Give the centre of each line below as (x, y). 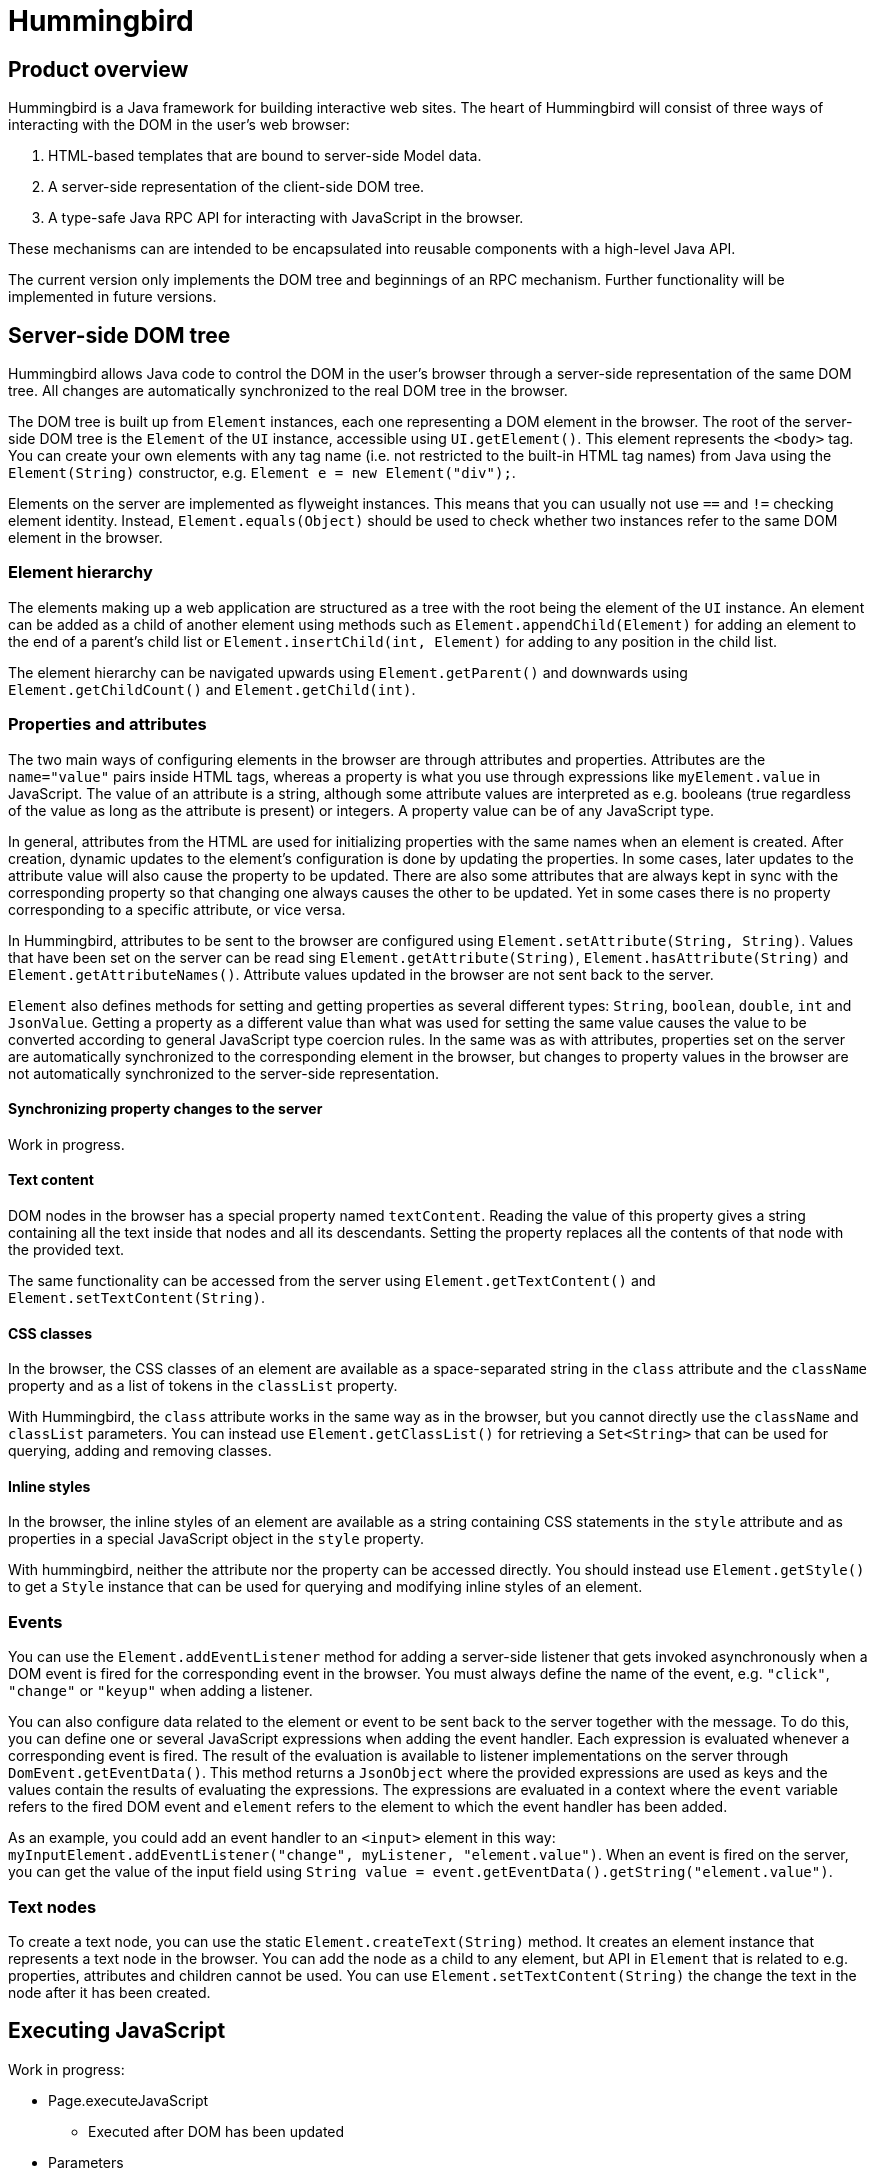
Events (35, 1621)
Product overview (98, 69)
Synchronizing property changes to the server (165, 1109)
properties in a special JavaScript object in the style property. (216, 1539)
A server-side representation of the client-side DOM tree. (236, 187)
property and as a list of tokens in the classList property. (203, 1386)
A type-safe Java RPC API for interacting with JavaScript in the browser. (286, 218)
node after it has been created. (109, 1992)
